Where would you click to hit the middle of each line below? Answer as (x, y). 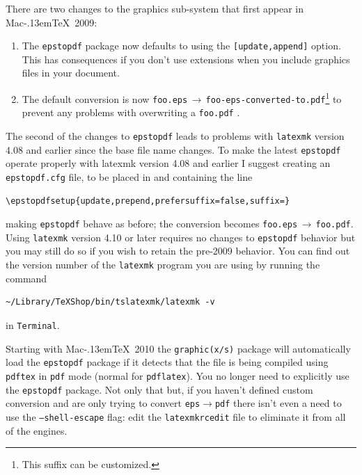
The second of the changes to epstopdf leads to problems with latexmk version (175, 136)
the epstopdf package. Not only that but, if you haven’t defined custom (159, 389)
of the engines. (37, 430)
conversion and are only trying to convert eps (103, 403)
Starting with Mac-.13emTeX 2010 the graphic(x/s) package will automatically (178, 348)
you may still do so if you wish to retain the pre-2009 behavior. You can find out (178, 251)
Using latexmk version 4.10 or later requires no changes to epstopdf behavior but (181, 237)
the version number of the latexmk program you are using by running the (163, 265)
